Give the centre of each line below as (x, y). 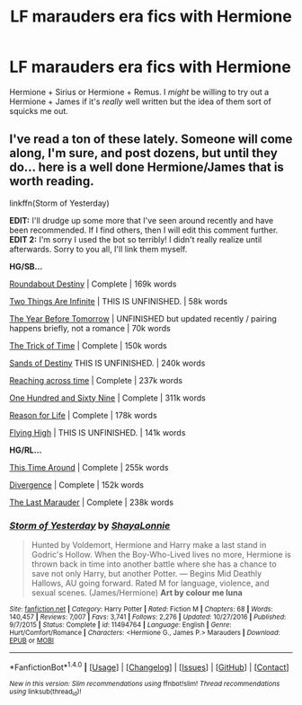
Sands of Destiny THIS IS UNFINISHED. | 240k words (107, 363)
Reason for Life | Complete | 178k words (83, 415)
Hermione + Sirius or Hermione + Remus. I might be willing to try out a (139, 92)
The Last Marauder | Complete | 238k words (91, 502)
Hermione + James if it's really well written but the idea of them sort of (140, 101)
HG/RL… (26, 450)
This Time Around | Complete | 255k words (89, 467)
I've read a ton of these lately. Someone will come (151, 140)
